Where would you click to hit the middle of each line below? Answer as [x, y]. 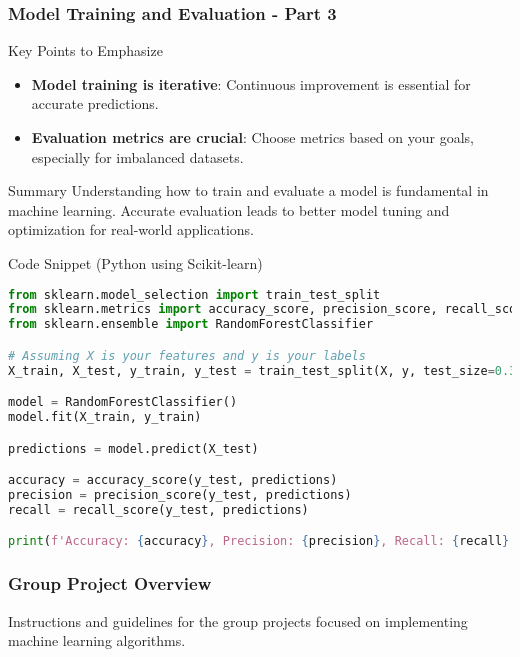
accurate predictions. [95, 103]
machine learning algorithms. [97, 640]
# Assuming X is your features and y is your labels [187, 355]
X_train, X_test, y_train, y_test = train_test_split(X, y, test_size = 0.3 [262, 370]
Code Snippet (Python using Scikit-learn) [135, 262]
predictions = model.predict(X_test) [133, 448]
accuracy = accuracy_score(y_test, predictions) [173, 480]
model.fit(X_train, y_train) [105, 417]
